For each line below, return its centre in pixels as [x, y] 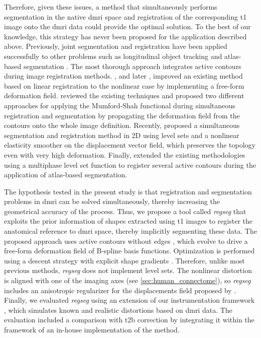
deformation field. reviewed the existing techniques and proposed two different [124, 95]
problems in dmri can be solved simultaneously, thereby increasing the [112, 201]
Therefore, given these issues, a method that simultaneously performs [111, 7]
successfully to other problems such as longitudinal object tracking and [113, 56]
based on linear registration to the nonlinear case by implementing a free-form [124, 85]
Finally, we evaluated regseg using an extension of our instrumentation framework [129, 300]
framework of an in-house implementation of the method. [92, 329]
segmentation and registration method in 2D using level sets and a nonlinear [122, 135]
